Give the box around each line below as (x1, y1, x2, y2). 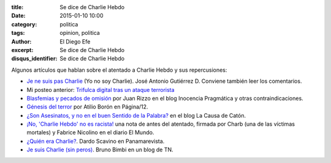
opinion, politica (59, 29, 101, 37)
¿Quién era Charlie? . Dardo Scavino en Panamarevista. (26, 137, 165, 145)
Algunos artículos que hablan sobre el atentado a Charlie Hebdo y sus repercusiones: (11, 66, 227, 74)
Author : (11, 37, 32, 45)
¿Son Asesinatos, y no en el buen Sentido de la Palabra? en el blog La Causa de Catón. (26, 112, 246, 119)
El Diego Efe (59, 37, 91, 45)
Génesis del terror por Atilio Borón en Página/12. (26, 103, 148, 110)
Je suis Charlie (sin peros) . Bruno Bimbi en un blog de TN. (26, 146, 174, 153)
